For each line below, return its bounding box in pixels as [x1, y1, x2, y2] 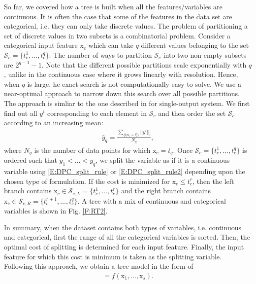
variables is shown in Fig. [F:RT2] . [4, 206, 108, 216]
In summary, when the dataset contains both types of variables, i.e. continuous [4, 222, 241, 232]
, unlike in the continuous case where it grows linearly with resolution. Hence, [4, 69, 238, 79]
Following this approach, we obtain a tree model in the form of [4, 261, 193, 271]
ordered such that [4, 155, 57, 165]
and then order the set [158, 107, 226, 118]
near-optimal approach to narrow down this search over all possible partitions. [4, 88, 240, 99]
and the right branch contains [121, 185, 211, 196]
